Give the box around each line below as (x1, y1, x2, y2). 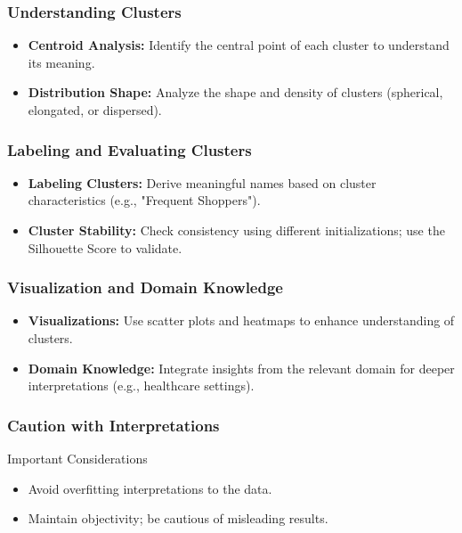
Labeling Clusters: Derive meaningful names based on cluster (28, 173, 377, 192)
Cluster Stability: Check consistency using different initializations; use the (28, 221, 445, 239)
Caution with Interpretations (7, 414, 220, 436)
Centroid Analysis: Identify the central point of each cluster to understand (28, 36, 450, 54)
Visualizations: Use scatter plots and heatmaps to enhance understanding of (28, 311, 455, 330)
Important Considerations (7, 449, 148, 467)
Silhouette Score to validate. (28, 238, 182, 257)
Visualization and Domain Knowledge (7, 276, 283, 299)
